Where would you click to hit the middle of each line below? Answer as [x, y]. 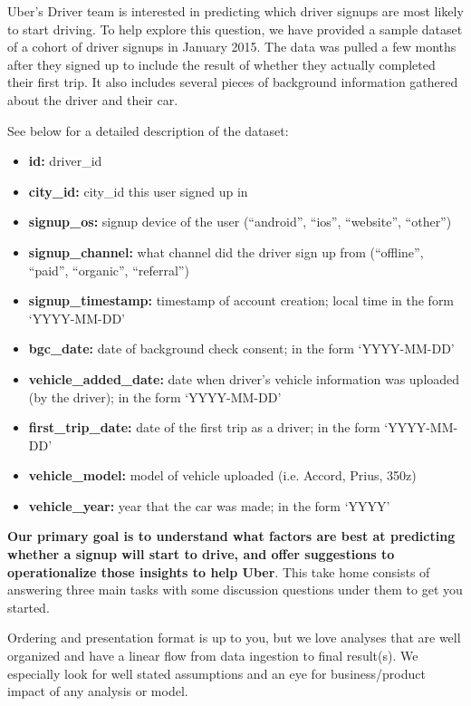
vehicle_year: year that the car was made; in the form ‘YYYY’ [209, 505]
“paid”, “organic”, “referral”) [109, 270]
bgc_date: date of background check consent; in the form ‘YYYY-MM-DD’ [241, 348]
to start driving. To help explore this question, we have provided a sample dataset [235, 29]
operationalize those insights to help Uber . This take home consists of [219, 571]
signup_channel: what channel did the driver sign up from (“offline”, [226, 251]
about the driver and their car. [93, 99]
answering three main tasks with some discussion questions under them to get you [235, 590]
